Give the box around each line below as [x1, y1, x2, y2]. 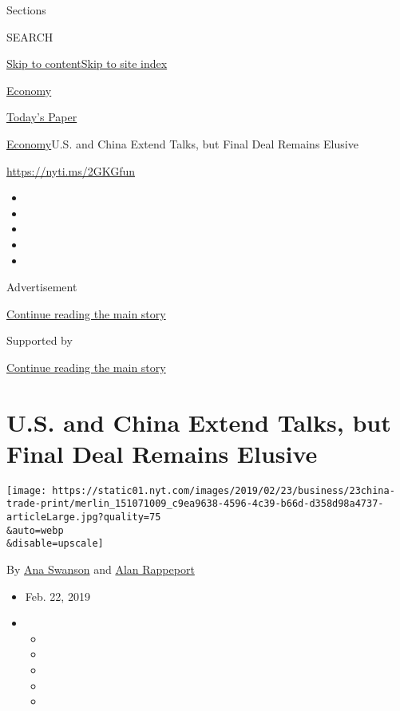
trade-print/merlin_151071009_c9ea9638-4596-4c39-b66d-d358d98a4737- [6, 498, 384, 510]
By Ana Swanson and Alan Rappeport [6, 561, 195, 578]
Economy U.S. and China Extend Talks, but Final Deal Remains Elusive [6, 135, 358, 152]
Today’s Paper [6, 109, 77, 125]
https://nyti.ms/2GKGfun [6, 162, 135, 179]
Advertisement [6, 278, 77, 295]
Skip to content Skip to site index [6, 55, 168, 72]
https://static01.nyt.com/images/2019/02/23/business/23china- [52, 484, 395, 496]
